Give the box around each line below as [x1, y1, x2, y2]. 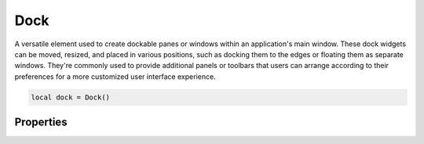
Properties [14, 116, 68, 129]
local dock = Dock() [31, 92, 110, 102]
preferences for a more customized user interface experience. [14, 71, 216, 81]
